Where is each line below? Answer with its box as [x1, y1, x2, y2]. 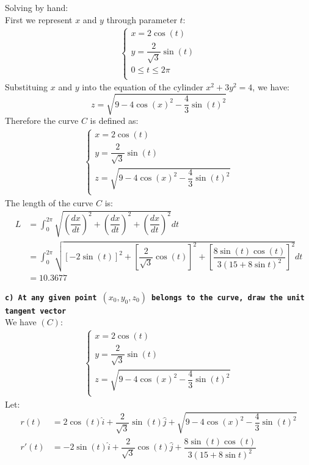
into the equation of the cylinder [82, 81, 203, 93]
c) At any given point [5, 293, 97, 302]
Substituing [5, 81, 48, 93]
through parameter [106, 13, 177, 26]
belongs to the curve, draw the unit [151, 293, 305, 302]
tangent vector [5, 306, 67, 315]
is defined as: [90, 114, 139, 127]
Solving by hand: [5, 1, 68, 13]
